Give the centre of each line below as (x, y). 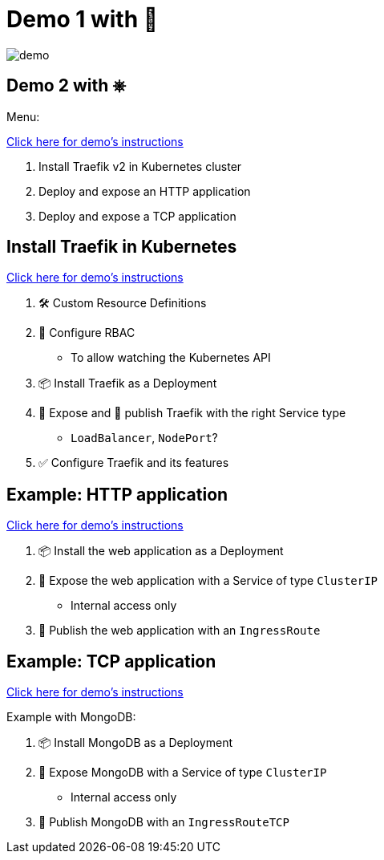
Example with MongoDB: (71, 717)
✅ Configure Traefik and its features (134, 463)
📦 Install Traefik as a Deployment (128, 383)
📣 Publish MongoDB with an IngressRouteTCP (164, 822)
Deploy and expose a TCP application (137, 216)
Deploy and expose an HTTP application (145, 191)
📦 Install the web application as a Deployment (161, 551)
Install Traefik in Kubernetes (122, 247)
